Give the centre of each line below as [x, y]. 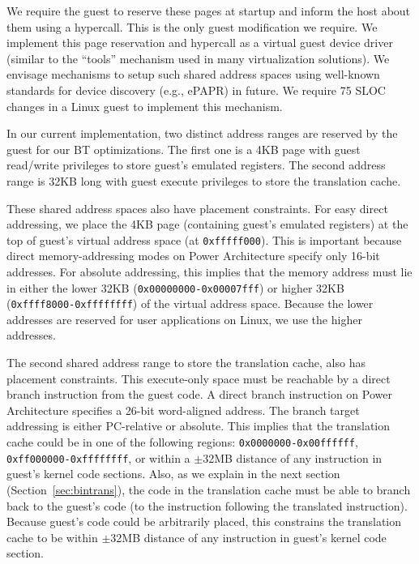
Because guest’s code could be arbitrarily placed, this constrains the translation [204, 521]
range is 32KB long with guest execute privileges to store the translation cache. [204, 180]
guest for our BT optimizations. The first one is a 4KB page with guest [184, 149]
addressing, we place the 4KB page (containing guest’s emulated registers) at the [207, 224]
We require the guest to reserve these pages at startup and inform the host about [209, 11]
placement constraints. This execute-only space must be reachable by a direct [199, 378]
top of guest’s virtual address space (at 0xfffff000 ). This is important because [204, 239]
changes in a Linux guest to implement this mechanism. [145, 106]
